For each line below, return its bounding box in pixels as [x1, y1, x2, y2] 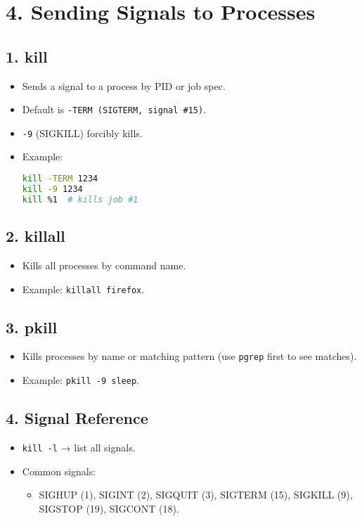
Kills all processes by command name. [22, 257, 186, 272]
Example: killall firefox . [22, 281, 145, 296]
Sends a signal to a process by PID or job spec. [22, 78, 226, 93]
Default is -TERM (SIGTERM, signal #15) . [22, 102, 207, 117]
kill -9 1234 [22, 184, 83, 194]
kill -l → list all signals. [22, 439, 136, 454]
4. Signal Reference [6, 407, 148, 429]
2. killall [6, 225, 65, 247]
